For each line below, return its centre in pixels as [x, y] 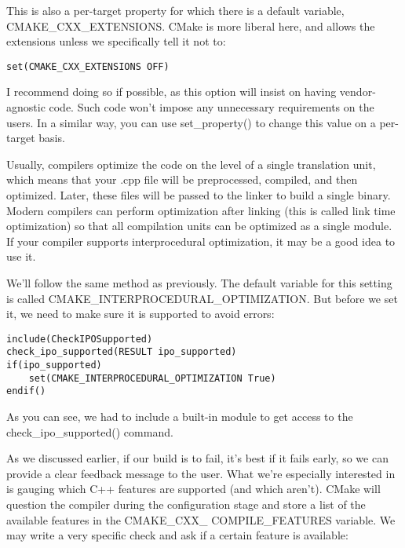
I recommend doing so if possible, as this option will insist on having [171, 91]
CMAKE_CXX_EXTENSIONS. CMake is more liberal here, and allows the [191, 26]
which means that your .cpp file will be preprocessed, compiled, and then [182, 179]
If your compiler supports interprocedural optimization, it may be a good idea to [201, 241]
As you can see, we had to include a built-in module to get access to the [180, 416]
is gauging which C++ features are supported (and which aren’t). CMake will [193, 489]
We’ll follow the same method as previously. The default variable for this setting [199, 282]
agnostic [26, 107]
